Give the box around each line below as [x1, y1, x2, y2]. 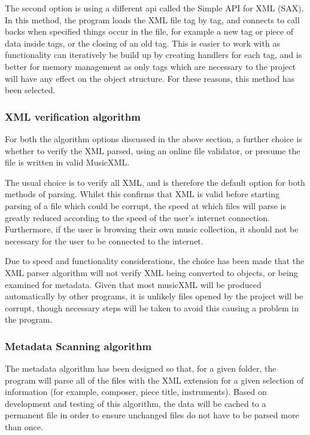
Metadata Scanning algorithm [5, 338, 152, 353]
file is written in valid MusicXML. [5, 156, 130, 169]
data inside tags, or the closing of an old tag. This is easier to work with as [5, 36, 280, 49]
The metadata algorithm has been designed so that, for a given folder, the [5, 362, 276, 375]
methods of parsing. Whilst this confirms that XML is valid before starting [5, 188, 280, 200]
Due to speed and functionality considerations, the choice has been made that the [5, 255, 305, 267]
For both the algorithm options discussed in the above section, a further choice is [5, 132, 302, 145]
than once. [5, 421, 43, 433]
